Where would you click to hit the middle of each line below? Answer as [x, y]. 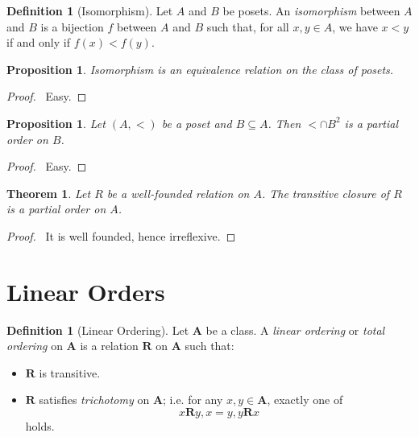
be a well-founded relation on [178, 193]
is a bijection [72, 26]
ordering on [35, 346]
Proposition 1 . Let [56, 123]
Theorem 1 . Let [49, 193]
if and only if [38, 42]
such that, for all [248, 26]
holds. [40, 426]
